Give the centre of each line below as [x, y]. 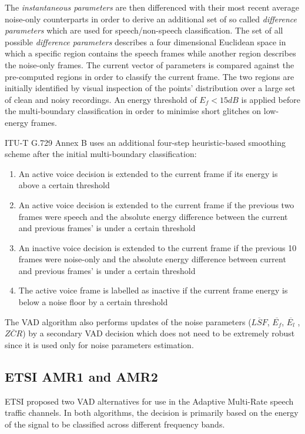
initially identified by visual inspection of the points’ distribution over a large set [150, 88]
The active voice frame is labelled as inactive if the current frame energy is [153, 290]
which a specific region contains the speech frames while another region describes [150, 53]
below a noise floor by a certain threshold [93, 302]
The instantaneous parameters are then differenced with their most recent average [152, 7]
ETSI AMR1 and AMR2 [81, 376]
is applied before [271, 99]
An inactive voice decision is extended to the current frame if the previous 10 [157, 247]
